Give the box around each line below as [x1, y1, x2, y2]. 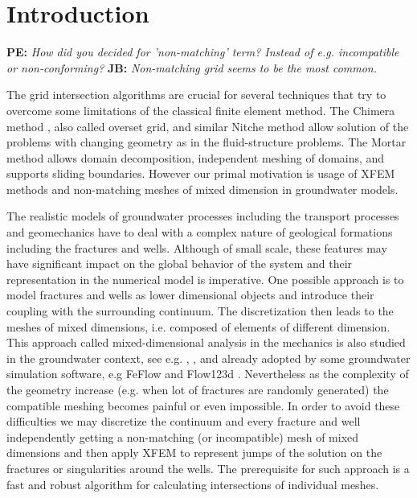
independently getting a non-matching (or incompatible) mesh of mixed [6, 428, 359, 445]
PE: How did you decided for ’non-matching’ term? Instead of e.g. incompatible [6, 43, 399, 60]
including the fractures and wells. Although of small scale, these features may [6, 239, 387, 256]
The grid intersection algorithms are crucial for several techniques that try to [6, 86, 386, 103]
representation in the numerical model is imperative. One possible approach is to [6, 270, 404, 287]
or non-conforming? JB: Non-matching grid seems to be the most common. [6, 59, 378, 76]
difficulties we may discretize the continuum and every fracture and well [6, 413, 361, 430]
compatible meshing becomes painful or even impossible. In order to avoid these [6, 397, 400, 414]
